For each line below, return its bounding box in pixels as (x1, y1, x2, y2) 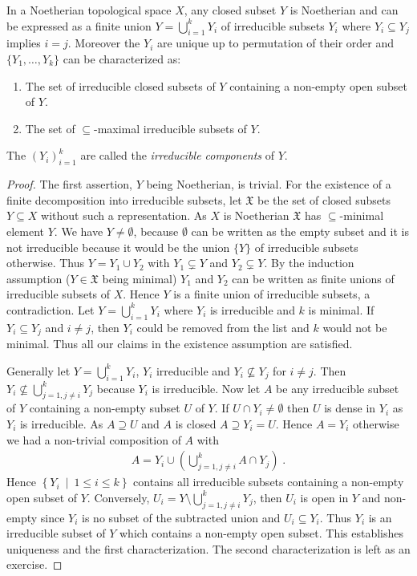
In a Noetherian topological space (6, 2, 172, 18)
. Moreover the (67, 34, 140, 51)
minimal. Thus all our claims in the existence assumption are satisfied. (6, 335, 353, 352)
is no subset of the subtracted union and (82, 509, 281, 525)
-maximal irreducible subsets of (94, 120, 247, 136)
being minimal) (102, 270, 177, 286)
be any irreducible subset (276, 379, 399, 396)
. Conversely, (87, 489, 150, 505)
